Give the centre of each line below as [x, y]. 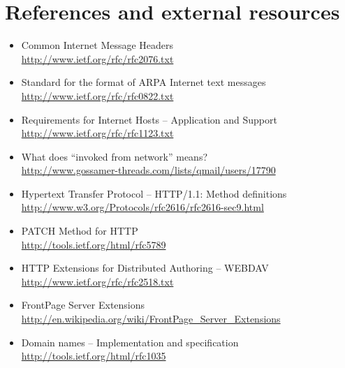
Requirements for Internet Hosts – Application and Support [149, 119]
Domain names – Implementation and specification [130, 342]
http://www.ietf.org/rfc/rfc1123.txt [97, 133]
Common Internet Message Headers [97, 45]
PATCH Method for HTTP [80, 231]
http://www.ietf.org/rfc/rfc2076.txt [97, 58]
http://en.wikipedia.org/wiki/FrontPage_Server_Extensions [151, 319]
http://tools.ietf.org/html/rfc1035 [94, 356]
